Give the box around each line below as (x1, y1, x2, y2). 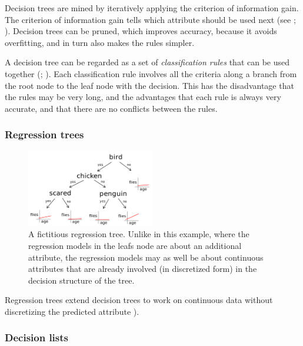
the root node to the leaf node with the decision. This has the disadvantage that (5, 79, 294, 91)
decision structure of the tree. (28, 274, 135, 286)
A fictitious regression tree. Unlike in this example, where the (28, 228, 249, 240)
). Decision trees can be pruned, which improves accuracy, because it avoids (5, 25, 277, 37)
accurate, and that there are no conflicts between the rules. (5, 102, 218, 114)
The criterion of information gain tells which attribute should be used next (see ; (5, 13, 296, 25)
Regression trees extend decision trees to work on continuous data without (5, 294, 273, 306)
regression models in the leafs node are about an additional (28, 239, 242, 251)
